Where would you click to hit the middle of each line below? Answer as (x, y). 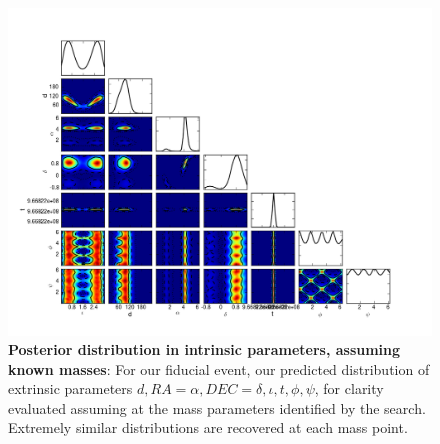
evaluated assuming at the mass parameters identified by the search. (217, 407)
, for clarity (349, 388)
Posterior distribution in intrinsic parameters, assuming (204, 349)
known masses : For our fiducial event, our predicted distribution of (219, 368)
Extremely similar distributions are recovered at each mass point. (208, 427)
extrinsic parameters (70, 388)
